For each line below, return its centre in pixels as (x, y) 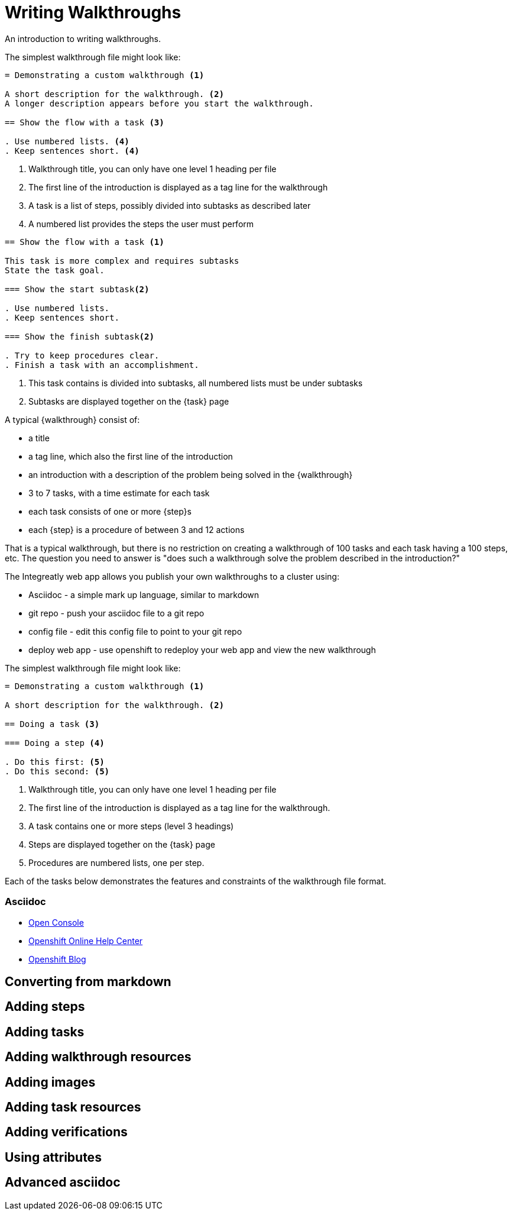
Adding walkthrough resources (98, 1057)
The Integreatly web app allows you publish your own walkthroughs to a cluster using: (172, 576)
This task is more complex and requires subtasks (122, 261)
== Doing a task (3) (52, 724)
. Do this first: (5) (55, 762)
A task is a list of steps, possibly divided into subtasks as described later (170, 205)
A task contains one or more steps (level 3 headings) (131, 826)
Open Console (56, 922)
